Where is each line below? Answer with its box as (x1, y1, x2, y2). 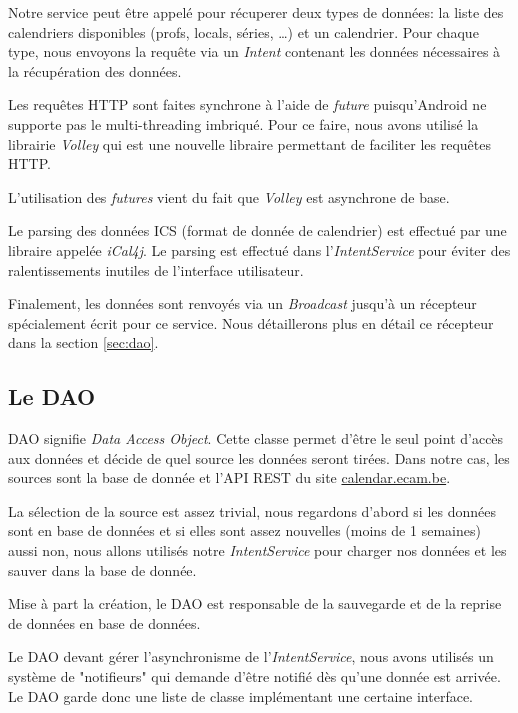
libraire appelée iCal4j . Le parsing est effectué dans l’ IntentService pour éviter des (8, 239, 511, 260)
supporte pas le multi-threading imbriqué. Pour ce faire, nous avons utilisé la (8, 113, 479, 134)
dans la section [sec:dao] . (8, 332, 159, 353)
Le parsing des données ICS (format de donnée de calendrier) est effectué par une (8, 220, 507, 241)
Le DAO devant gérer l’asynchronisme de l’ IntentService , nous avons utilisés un (8, 646, 494, 667)
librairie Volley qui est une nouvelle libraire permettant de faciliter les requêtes (8, 133, 491, 154)
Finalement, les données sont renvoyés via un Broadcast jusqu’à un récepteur (8, 293, 477, 314)
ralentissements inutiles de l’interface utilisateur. (8, 259, 304, 280)
